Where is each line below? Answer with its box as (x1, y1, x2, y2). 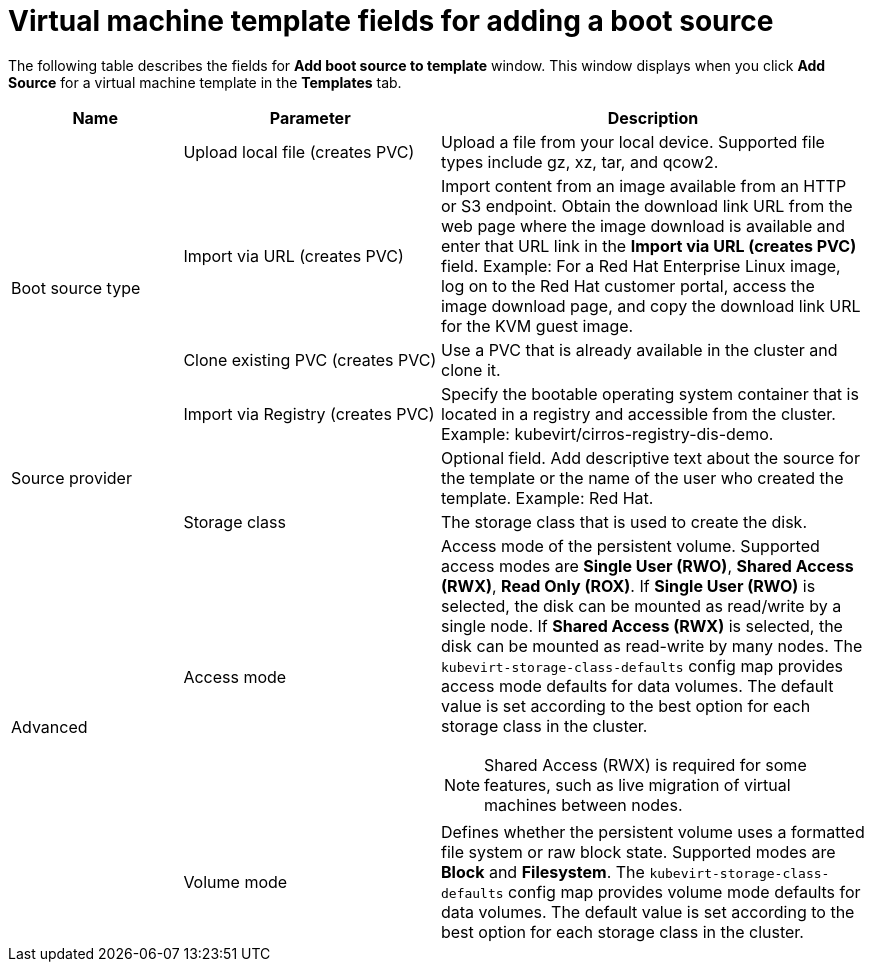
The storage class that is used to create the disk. (440, 511, 807, 532)
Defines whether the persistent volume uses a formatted (440, 821, 865, 842)
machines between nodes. (484, 794, 683, 815)
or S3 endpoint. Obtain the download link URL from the (440, 195, 853, 216)
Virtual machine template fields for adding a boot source (8, 4, 774, 38)
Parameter (269, 107, 351, 128)
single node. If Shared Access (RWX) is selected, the (440, 615, 843, 636)
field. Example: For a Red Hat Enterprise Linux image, (440, 255, 841, 276)
